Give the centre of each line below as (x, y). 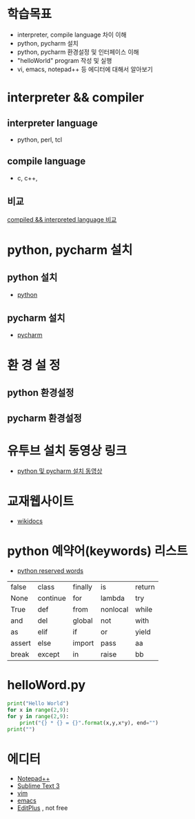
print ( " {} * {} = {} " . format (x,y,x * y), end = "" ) (89, 723)
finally (83, 587)
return (145, 587)
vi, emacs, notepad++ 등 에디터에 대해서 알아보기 (85, 69)
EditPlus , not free (42, 808)
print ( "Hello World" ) (38, 704)
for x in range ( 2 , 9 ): (38, 710)
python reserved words (50, 571)
